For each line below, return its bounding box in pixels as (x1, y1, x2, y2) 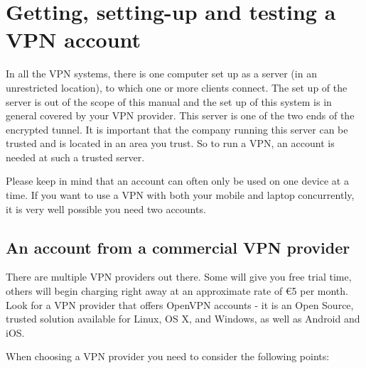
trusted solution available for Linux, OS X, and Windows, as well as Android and (6, 311, 360, 326)
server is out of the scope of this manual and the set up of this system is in (6, 94, 332, 109)
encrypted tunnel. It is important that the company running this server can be (6, 121, 348, 136)
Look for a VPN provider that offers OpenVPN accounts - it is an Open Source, (6, 297, 354, 312)
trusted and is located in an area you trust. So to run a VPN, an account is (6, 136, 335, 151)
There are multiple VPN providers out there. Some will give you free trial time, (6, 269, 352, 284)
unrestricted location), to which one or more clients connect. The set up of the (6, 80, 348, 94)
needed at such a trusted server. (6, 149, 145, 164)
